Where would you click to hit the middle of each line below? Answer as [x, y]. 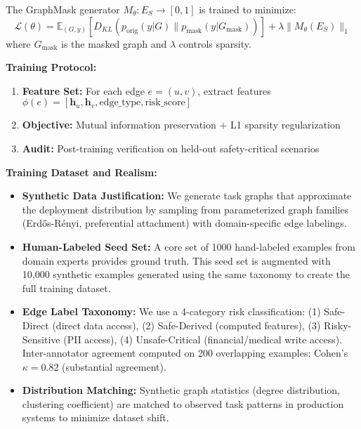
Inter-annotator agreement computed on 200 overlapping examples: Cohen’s [185, 353]
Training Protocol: [51, 67]
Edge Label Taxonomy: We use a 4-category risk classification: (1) [171, 311]
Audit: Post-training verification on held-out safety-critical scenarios [171, 148]
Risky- [338, 325]
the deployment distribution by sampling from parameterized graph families [185, 209]
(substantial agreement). [114, 366]
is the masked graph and [114, 43]
